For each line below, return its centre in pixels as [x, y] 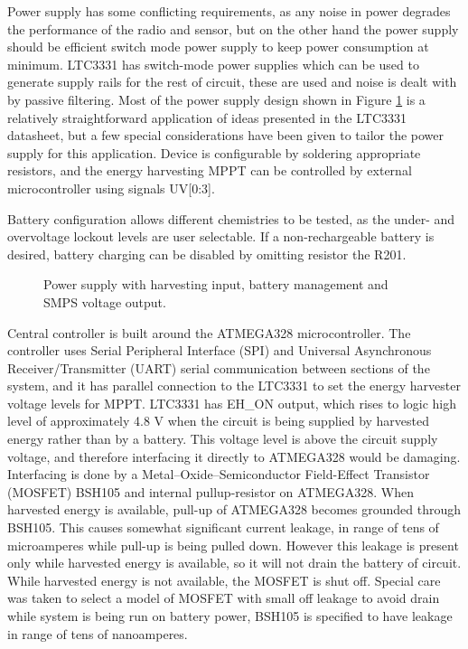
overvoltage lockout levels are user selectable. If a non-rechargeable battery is [221, 236]
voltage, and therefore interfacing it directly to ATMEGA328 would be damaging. [234, 456]
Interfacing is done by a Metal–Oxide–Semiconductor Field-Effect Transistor [219, 474]
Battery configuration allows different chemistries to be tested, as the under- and [231, 218]
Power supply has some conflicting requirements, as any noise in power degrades [229, 11]
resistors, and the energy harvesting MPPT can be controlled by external [210, 170]
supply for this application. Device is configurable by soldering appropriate [214, 152]
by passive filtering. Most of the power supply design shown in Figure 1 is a [216, 99]
